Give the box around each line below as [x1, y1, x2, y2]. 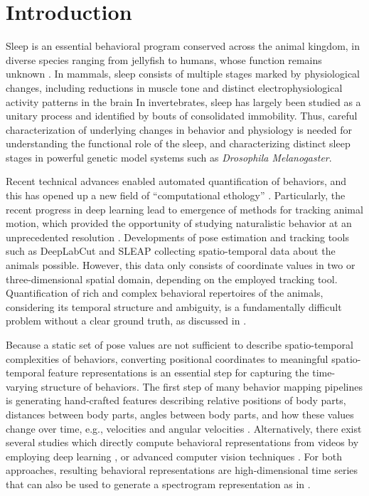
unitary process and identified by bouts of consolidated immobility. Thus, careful [6, 108, 358, 123]
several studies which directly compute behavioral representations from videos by [6, 435, 359, 450]
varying [6, 379, 38, 394]
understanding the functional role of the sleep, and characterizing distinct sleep [6, 136, 351, 151]
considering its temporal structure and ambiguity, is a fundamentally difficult [6, 299, 342, 314]
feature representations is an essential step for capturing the [48, 365, 309, 380]
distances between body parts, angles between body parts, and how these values [6, 406, 354, 421]
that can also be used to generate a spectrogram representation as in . [6, 476, 311, 491]
